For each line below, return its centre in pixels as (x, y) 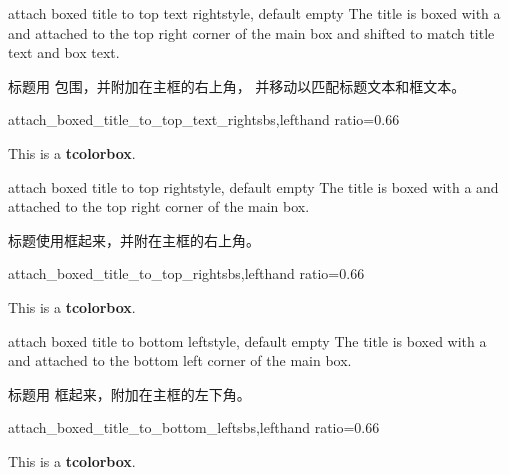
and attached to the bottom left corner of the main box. (180, 360)
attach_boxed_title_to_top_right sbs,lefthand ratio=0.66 (186, 273)
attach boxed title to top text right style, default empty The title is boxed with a (254, 13)
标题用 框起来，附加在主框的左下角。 (129, 393)
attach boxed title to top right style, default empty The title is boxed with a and (253, 186)
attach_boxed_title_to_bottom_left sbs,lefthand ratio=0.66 (194, 427)
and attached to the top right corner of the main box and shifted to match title (251, 32)
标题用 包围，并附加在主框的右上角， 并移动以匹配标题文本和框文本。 (237, 85)
